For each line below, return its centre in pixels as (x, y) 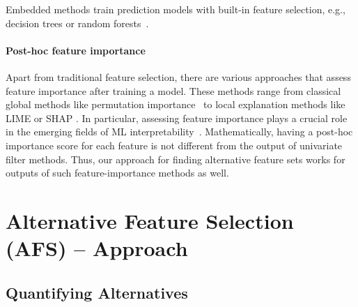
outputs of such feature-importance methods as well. (117, 173)
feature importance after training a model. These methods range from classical (173, 90)
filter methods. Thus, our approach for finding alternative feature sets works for (176, 159)
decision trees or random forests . (77, 23)
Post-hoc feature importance (76, 50)
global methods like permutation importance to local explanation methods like (176, 104)
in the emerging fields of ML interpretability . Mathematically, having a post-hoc (179, 132)
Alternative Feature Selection (150, 220)
